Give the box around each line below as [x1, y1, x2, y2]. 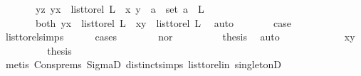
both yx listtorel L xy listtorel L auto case [35, 15, 291, 30]
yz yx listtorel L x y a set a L [35, 1, 204, 16]
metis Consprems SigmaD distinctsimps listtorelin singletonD [5, 57, 281, 72]
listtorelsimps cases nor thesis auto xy [5, 29, 355, 44]
